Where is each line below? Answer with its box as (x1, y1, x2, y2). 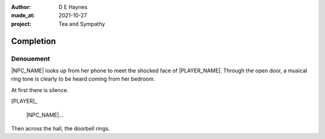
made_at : (11, 12, 36, 19)
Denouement (11, 54, 51, 63)
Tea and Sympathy (58, 20, 105, 27)
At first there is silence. (11, 86, 69, 93)
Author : (11, 4, 31, 10)
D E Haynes (58, 4, 88, 10)
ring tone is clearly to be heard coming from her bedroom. (11, 75, 155, 82)
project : (11, 20, 31, 27)
